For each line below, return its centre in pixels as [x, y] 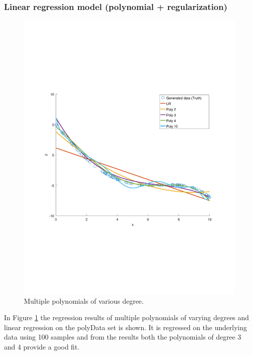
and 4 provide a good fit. [42, 347]
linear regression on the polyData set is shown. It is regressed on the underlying [126, 327]
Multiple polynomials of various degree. [84, 300]
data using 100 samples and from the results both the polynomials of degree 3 [123, 337]
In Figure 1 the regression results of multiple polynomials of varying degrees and [126, 317]
